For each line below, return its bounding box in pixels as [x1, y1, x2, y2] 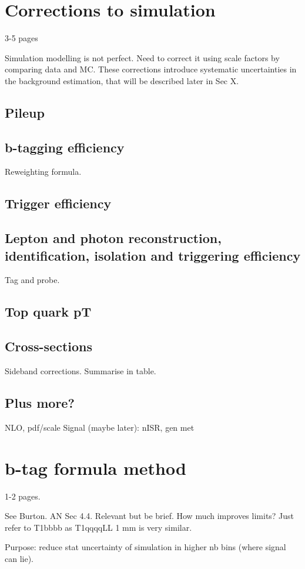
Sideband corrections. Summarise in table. [5, 365, 156, 377]
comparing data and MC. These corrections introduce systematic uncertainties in [5, 63, 297, 75]
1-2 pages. [5, 490, 41, 502]
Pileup [5, 103, 45, 121]
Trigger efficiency [5, 194, 112, 212]
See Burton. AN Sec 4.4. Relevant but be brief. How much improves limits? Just [5, 510, 294, 522]
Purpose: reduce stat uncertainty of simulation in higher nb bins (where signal [5, 541, 286, 553]
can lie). [5, 552, 33, 564]
